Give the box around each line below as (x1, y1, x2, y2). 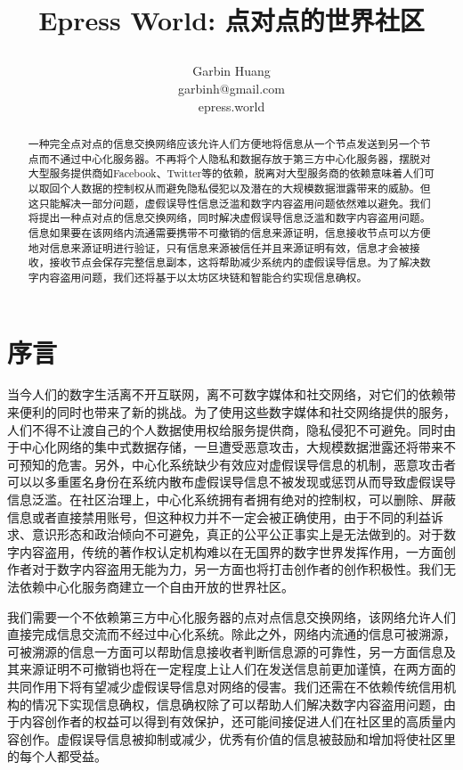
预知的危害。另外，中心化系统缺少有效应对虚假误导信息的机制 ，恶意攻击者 (19, 455, 456, 473)
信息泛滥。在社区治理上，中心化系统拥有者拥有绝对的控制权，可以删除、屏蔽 (7, 490, 456, 509)
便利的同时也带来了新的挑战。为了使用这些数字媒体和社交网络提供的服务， (19, 403, 456, 422)
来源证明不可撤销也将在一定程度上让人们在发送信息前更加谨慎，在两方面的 (19, 659, 456, 678)
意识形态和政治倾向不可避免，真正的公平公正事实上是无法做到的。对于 (31, 525, 443, 544)
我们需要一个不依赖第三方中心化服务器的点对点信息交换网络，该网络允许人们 (7, 607, 456, 626)
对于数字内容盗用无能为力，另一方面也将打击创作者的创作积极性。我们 (31, 560, 443, 578)
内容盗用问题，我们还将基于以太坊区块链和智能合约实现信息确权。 (38, 269, 368, 284)
